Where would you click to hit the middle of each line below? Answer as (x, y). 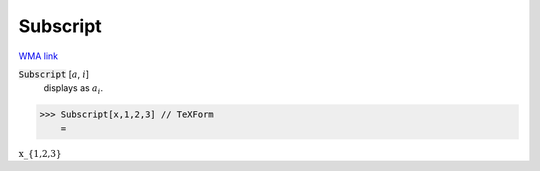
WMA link (38, 56)
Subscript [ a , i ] (54, 74)
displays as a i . (73, 89)
